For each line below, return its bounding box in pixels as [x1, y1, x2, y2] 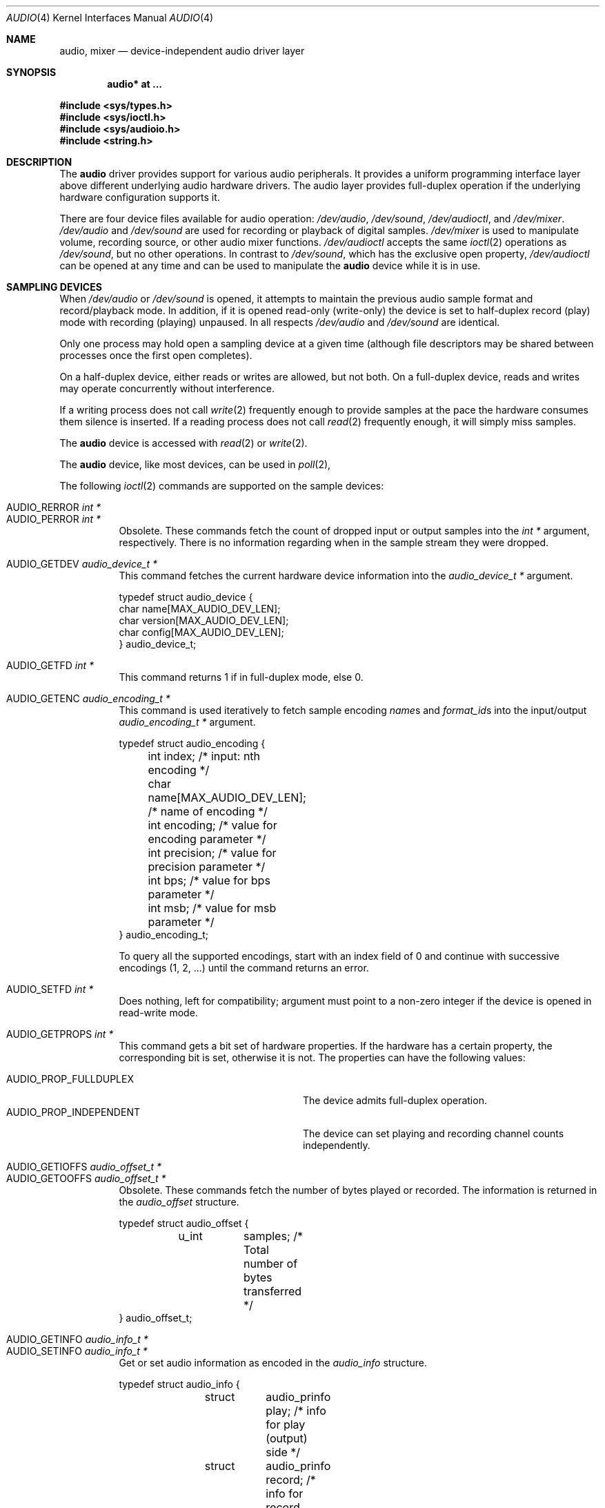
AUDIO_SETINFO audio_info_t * [6, 1345, 148, 1357]
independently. [303, 1139, 370, 1151]
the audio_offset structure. [119, 1196, 239, 1208]
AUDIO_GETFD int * [6, 659, 95, 671]
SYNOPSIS [6, 66, 57, 78]
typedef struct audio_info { [119, 1378, 240, 1390]
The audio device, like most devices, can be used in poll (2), [59, 458, 331, 470]
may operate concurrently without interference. [59, 383, 275, 394]
